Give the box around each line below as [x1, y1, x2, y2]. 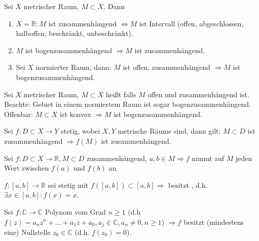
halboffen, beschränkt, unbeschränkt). [16, 28, 133, 38]
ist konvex [60, 108, 91, 119]
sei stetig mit [48, 179, 89, 190]
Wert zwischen [4, 163, 49, 173]
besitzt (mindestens [183, 216, 244, 227]
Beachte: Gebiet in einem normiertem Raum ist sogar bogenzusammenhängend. [4, 99, 251, 109]
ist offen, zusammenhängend [123, 62, 210, 72]
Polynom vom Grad [45, 206, 106, 217]
